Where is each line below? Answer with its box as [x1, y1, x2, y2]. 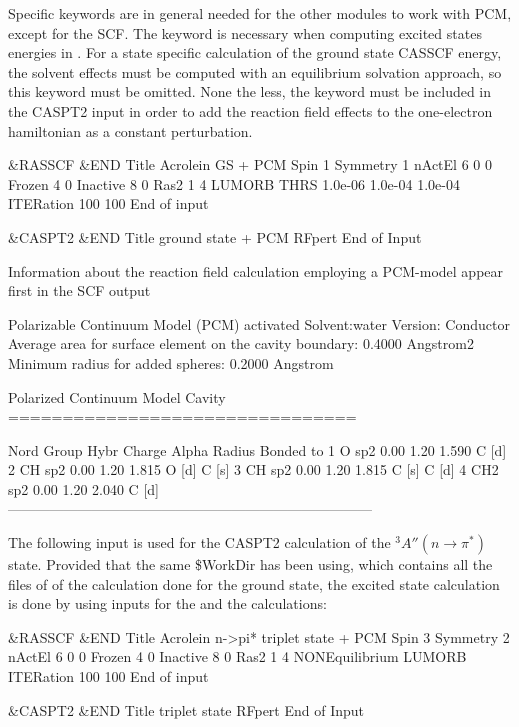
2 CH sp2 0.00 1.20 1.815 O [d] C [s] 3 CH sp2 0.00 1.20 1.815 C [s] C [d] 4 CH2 [8, 459, 499, 480]
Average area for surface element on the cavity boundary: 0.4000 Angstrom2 [8, 333, 474, 354]
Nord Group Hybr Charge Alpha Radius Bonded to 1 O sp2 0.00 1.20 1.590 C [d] [8, 439, 507, 460]
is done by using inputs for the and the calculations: [8, 593, 327, 614]
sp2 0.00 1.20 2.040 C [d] [8, 478, 159, 499]
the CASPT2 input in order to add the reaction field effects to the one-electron [8, 100, 493, 121]
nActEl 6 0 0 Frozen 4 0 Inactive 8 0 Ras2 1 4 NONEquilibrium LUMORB [8, 646, 467, 667]
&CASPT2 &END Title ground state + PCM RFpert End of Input [8, 226, 422, 247]
